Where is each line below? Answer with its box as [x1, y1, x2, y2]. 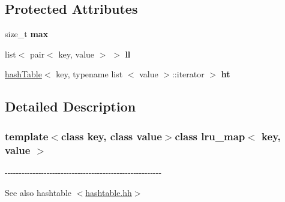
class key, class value [61, 128, 162, 143]
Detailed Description [5, 97, 136, 116]
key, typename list [56, 68, 123, 80]
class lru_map [175, 128, 245, 143]
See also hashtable [5, 186, 71, 198]
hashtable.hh [85, 186, 132, 198]
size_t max [5, 28, 49, 40]
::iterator [172, 68, 205, 80]
